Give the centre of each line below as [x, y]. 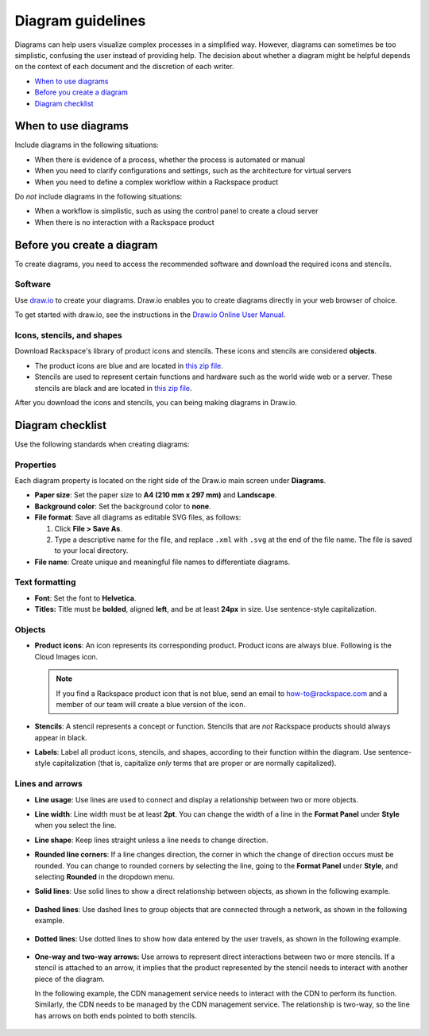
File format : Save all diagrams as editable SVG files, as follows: [138, 517]
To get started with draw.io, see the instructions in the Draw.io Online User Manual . [150, 315]
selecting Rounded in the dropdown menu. [104, 876]
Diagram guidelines [80, 21]
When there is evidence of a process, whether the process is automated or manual [170, 160]
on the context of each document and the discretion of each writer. [124, 67]
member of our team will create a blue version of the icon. [151, 704]
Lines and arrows [48, 784]
